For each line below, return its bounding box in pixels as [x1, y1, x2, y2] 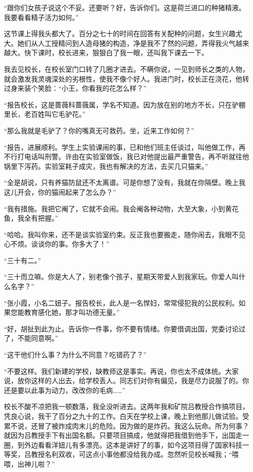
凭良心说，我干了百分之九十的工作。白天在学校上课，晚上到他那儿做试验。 [4, 411, 242, 421]
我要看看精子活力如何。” [4, 12, 79, 22]
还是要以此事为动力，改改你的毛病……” [4, 385, 126, 395]
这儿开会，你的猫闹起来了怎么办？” [4, 186, 116, 197]
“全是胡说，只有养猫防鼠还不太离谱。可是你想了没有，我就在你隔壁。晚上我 [4, 177, 246, 187]
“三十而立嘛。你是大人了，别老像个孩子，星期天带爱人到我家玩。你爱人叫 [4, 271, 239, 282]
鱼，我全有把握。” [4, 213, 58, 223]
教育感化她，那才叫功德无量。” [24, 307, 120, 317]
